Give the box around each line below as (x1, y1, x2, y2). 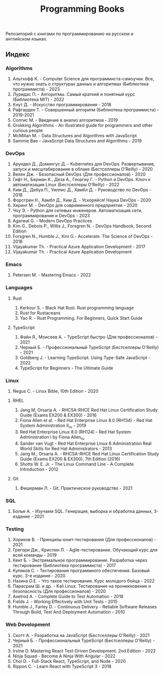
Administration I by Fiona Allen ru (19, 434, 85, 441)
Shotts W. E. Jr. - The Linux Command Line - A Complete (19, 461, 134, 467)
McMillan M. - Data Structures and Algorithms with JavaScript (12, 132, 137, 138)
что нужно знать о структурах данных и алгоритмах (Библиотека (12, 81, 149, 87)
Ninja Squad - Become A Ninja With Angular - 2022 (12, 653, 116, 659)
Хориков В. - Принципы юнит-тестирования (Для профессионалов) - (12, 537, 156, 543)
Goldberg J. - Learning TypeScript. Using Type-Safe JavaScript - (19, 354, 150, 361)
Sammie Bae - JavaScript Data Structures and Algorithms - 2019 (12, 138, 142, 144)
